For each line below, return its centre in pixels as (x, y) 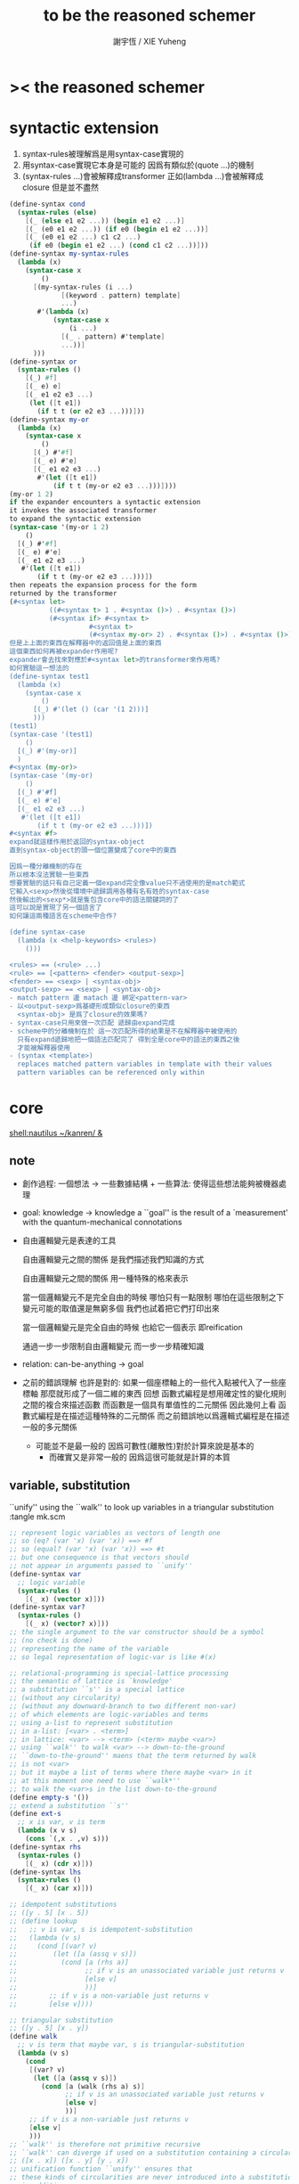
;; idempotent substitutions (63, 1905)
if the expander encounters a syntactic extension (105, 503)
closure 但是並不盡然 (61, 187)
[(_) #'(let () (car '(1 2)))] (91, 709)
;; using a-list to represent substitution (91, 1722)
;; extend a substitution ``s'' (69, 1805)
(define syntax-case (48, 932)
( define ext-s (36, 1814)
